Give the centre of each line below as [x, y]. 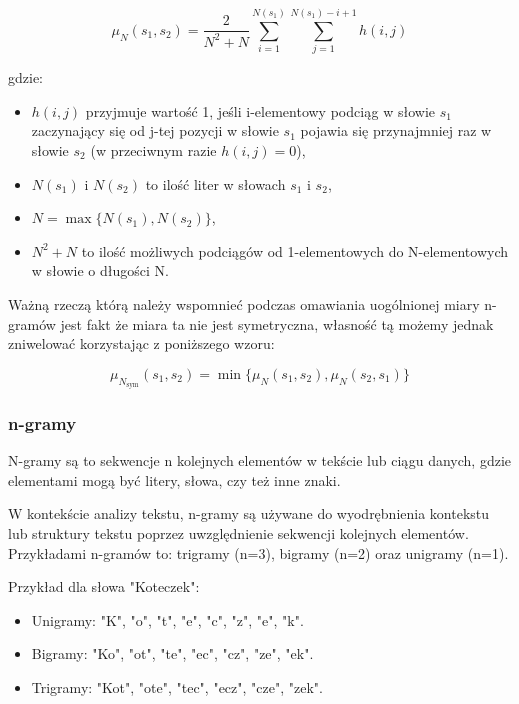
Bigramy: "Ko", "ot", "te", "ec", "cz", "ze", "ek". [172, 653]
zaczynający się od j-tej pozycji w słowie [155, 130]
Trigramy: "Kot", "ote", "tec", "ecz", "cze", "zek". [177, 686]
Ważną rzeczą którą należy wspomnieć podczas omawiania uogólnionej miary [244, 303]
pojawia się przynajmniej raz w [396, 130]
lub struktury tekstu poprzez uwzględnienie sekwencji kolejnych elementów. [238, 532]
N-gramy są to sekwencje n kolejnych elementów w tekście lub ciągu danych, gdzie [260, 460]
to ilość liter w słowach [215, 183]
